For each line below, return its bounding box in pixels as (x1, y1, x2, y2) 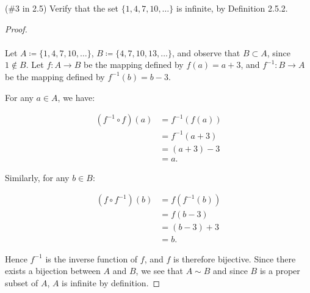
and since (213, 264, 248, 277)
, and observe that (171, 46, 240, 59)
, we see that (135, 264, 184, 277)
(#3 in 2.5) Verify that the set (5, 2, 119, 14)
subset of (5, 276, 38, 289)
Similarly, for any (5, 171, 70, 184)
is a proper (259, 264, 300, 277)
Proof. (5, 22, 27, 35)
